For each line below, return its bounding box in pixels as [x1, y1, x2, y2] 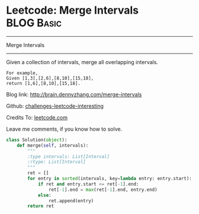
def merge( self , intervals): [17, 142, 89, 149]
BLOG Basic [6, 16, 62, 30]
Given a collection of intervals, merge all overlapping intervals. [6, 58, 159, 65]
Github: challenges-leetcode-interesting [6, 102, 104, 109]
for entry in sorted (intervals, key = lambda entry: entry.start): [27, 176, 192, 182]
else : [37, 192, 52, 198]
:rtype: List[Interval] [27, 159, 86, 165]
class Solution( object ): [6, 137, 68, 143]
